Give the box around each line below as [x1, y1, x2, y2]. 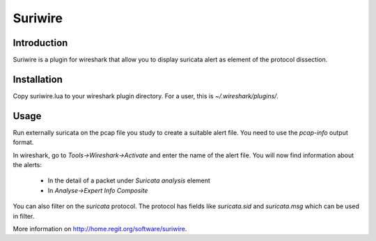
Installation [13, 73, 63, 85]
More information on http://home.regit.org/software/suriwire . [13, 225, 187, 233]
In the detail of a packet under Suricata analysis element [47, 176, 210, 185]
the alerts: [13, 161, 42, 169]
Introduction [13, 37, 68, 49]
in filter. [13, 212, 35, 220]
